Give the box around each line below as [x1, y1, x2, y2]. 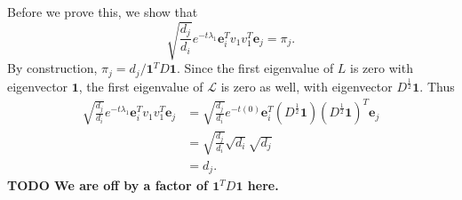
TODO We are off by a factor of [7, 176, 208, 195]
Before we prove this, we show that [7, 3, 198, 20]
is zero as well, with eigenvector [220, 76, 393, 95]
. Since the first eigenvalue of [176, 59, 334, 77]
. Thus [419, 76, 455, 95]
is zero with [350, 59, 413, 77]
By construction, [7, 59, 98, 77]
